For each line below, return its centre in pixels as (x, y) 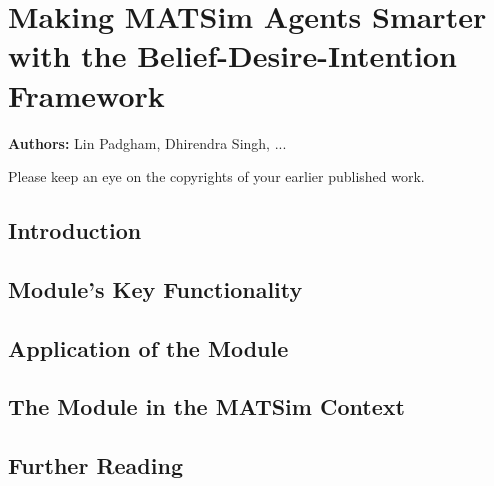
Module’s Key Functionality (155, 288)
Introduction (75, 230)
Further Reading (95, 465)
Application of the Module (148, 347)
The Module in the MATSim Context (206, 406)
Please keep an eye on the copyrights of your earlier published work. (216, 176)
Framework (86, 94)
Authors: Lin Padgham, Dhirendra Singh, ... (147, 142)
